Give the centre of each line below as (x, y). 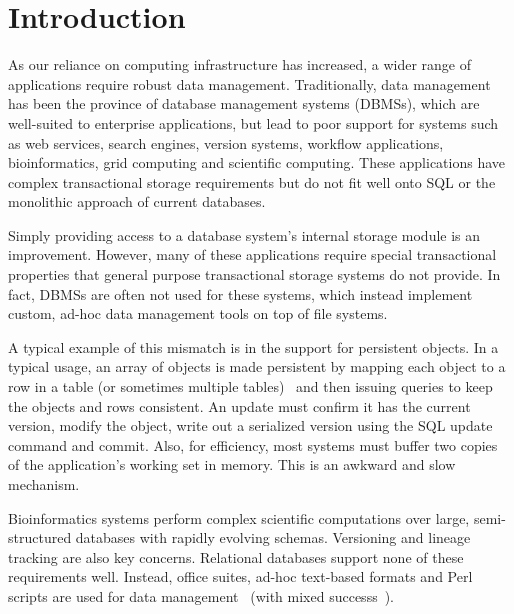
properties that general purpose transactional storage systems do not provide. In (254, 274)
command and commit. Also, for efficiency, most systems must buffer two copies (253, 444)
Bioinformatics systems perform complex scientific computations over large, (239, 517)
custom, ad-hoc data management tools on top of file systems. (198, 313)
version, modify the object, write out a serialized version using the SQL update (250, 425)
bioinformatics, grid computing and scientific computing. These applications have (257, 162)
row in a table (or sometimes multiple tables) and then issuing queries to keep (250, 386)
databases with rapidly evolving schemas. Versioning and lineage (273, 537)
